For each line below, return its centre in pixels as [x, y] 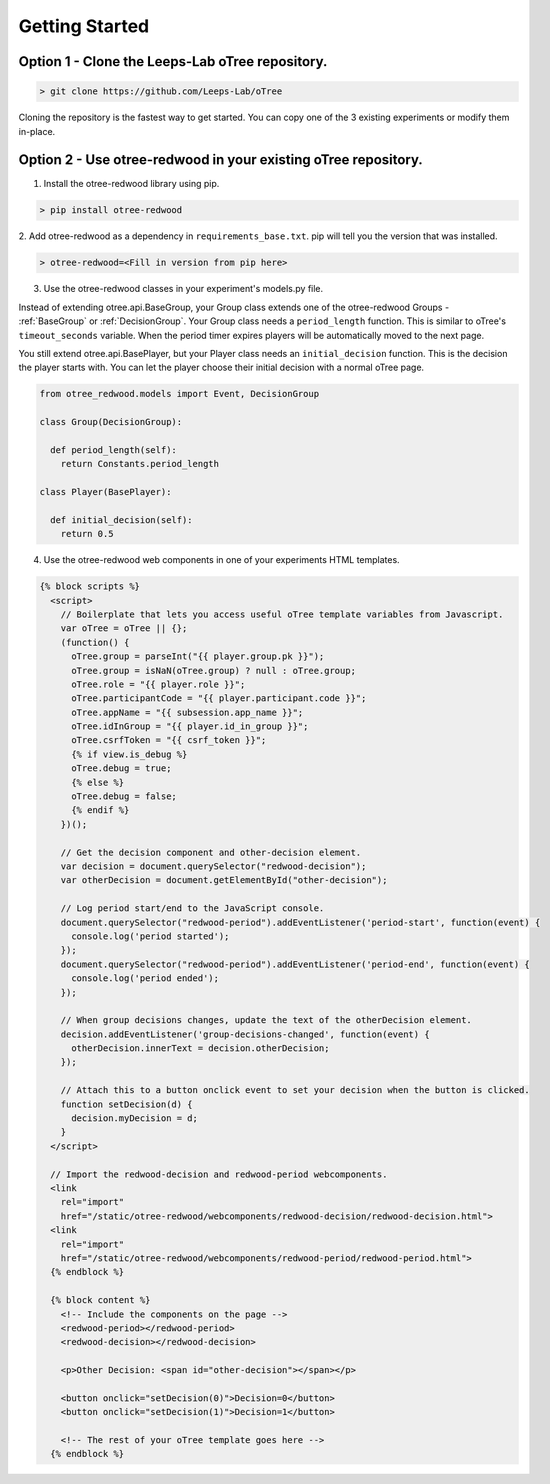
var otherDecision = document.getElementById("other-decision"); [224, 880]
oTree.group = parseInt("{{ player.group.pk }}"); [198, 656]
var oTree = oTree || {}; [124, 628]
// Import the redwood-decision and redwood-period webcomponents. [219, 1174]
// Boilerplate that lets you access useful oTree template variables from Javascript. [282, 614]
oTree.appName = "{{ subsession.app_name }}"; [187, 712]
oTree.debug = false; [124, 796]
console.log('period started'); [150, 936]
